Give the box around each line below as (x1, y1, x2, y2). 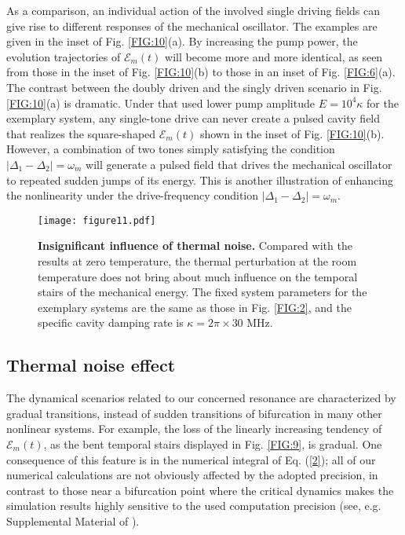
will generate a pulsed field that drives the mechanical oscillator (86, 156, 392, 172)
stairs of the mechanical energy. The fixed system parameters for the (38, 284, 367, 300)
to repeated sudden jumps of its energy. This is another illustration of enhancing (6, 171, 393, 188)
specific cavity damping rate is (38, 314, 184, 331)
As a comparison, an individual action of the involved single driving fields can (6, 2, 381, 18)
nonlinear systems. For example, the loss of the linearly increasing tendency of (6, 420, 382, 437)
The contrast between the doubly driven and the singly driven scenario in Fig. (6, 79, 382, 95)
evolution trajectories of (6, 48, 121, 64)
